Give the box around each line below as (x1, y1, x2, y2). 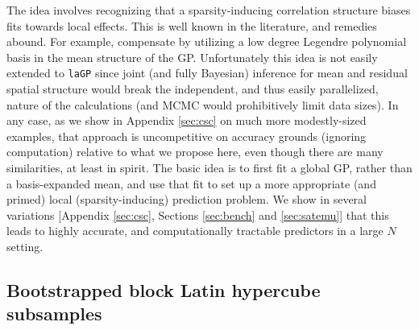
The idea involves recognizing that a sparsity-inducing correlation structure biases (6, 2, 411, 18)
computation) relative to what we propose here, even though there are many (6, 143, 384, 160)
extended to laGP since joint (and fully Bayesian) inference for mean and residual (6, 64, 408, 81)
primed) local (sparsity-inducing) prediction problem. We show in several (6, 191, 367, 208)
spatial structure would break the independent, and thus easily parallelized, (6, 80, 379, 97)
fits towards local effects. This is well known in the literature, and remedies (6, 17, 377, 34)
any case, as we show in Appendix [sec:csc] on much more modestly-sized (6, 112, 367, 129)
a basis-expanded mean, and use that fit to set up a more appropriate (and (6, 175, 376, 192)
